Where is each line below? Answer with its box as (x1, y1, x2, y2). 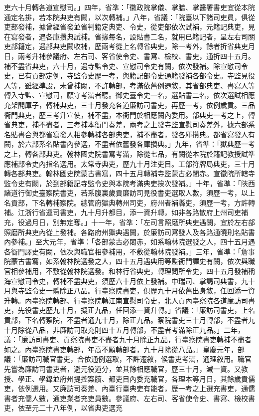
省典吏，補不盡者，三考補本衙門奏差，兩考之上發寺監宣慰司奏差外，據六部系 (4, 119, 255, 130)
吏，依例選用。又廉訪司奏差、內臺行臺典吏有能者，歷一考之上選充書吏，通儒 (4, 383, 255, 394)
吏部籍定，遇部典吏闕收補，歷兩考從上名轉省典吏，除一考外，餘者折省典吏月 (4, 41, 255, 51)
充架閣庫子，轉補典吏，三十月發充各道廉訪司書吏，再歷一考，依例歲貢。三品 (4, 99, 255, 110)
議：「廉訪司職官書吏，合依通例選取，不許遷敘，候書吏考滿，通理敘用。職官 (4, 354, 252, 364)
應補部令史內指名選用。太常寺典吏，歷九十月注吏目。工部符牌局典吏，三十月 (4, 158, 255, 169)
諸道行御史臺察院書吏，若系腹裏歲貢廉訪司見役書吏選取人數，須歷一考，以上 (4, 188, 255, 198)
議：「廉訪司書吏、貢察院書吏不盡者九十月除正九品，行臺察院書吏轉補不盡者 (4, 334, 252, 345)
